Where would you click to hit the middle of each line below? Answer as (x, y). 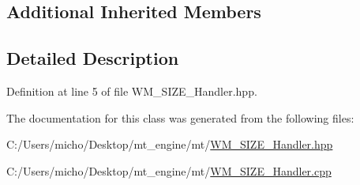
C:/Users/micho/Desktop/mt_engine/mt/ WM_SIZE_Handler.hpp (170, 144)
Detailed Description (93, 58)
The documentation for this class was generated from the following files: (180, 117)
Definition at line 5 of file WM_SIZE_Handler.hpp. (132, 91)
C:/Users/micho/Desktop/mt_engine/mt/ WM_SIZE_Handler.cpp (169, 170)
